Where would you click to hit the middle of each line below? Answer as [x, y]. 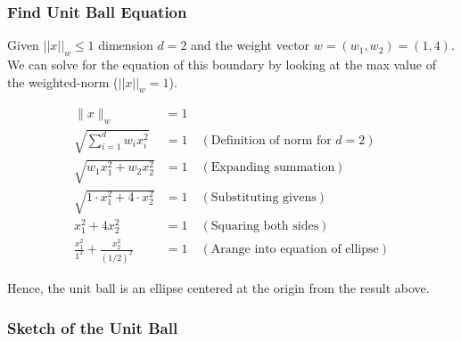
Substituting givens [263, 198]
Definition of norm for [271, 140]
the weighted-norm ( [63, 81]
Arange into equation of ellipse [295, 250]
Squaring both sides [265, 227]
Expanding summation [273, 168]
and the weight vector [251, 45]
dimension [126, 45]
